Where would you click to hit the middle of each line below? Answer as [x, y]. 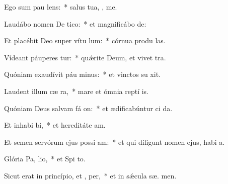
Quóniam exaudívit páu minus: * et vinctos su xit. [82, 74]
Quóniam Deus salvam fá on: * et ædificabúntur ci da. [88, 108]
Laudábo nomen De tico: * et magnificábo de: [75, 23]
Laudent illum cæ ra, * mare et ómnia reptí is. [76, 91]
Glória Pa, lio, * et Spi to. [45, 159]
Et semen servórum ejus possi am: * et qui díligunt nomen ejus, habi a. [115, 142]
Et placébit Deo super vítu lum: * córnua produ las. [85, 40]
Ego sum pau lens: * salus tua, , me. [61, 7]
